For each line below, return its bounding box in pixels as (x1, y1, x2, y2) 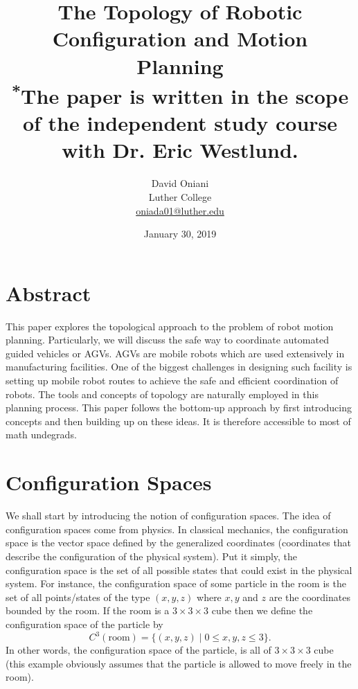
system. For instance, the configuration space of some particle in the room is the (6, 576, 346, 591)
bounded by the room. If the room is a (6, 603, 170, 618)
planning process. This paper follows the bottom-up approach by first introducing (6, 400, 352, 415)
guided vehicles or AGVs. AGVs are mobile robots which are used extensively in (6, 346, 345, 360)
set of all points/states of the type (6, 589, 150, 604)
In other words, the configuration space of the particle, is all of (6, 643, 271, 657)
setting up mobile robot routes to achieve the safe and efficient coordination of (6, 373, 339, 388)
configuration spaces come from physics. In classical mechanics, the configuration (6, 521, 348, 536)
